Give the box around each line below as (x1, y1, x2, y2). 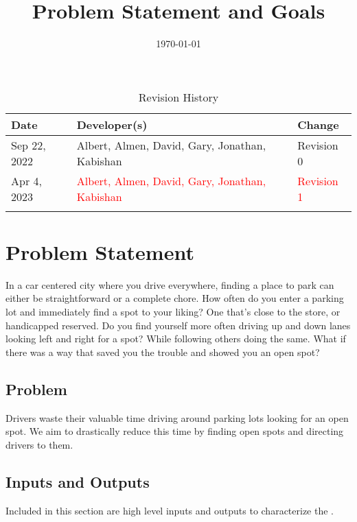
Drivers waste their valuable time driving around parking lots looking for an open (5, 410, 349, 425)
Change (297, 116, 339, 132)
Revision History (138, 88, 219, 105)
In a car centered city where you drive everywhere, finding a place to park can (5, 277, 334, 292)
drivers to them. (5, 437, 73, 451)
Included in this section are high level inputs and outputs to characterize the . (5, 503, 334, 517)
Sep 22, (11, 137, 46, 153)
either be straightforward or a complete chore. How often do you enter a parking (5, 291, 344, 305)
